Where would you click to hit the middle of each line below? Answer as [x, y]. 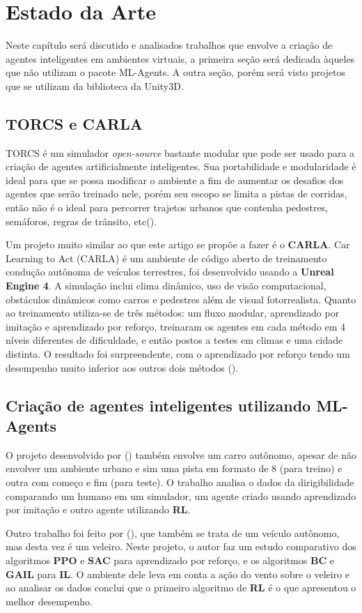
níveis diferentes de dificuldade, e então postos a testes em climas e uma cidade [174, 340]
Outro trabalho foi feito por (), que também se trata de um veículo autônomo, [173, 532]
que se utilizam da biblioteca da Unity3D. [95, 85]
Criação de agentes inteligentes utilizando [158, 405]
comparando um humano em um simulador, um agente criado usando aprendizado [181, 495]
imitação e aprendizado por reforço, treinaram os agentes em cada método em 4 [175, 326]
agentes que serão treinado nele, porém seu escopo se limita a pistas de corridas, [176, 194]
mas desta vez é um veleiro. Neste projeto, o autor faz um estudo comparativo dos [181, 546]
